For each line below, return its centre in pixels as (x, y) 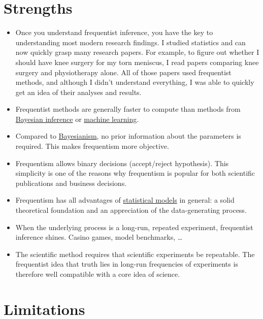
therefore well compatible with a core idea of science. (98, 274)
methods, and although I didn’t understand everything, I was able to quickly (135, 82)
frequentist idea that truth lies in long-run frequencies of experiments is (127, 264)
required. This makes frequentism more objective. (92, 146)
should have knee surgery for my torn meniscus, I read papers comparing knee (137, 62)
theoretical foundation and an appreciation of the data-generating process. (131, 210)
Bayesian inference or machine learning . (77, 119)
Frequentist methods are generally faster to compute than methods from (128, 109)
